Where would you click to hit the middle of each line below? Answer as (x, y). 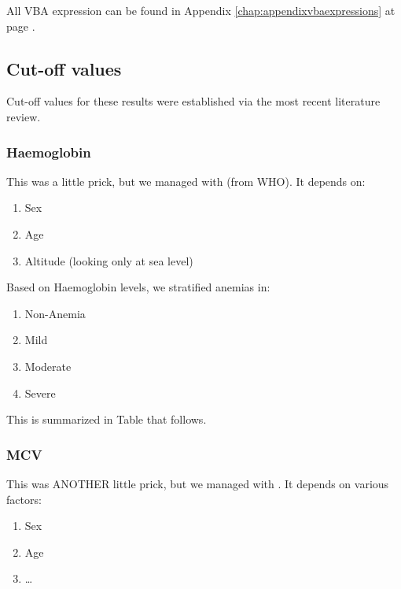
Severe (40, 393)
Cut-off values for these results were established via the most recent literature (193, 101)
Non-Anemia (55, 313)
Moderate (48, 366)
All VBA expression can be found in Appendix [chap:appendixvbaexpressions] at (201, 10)
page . (21, 26)
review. (24, 116)
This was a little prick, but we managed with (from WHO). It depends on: (186, 181)
